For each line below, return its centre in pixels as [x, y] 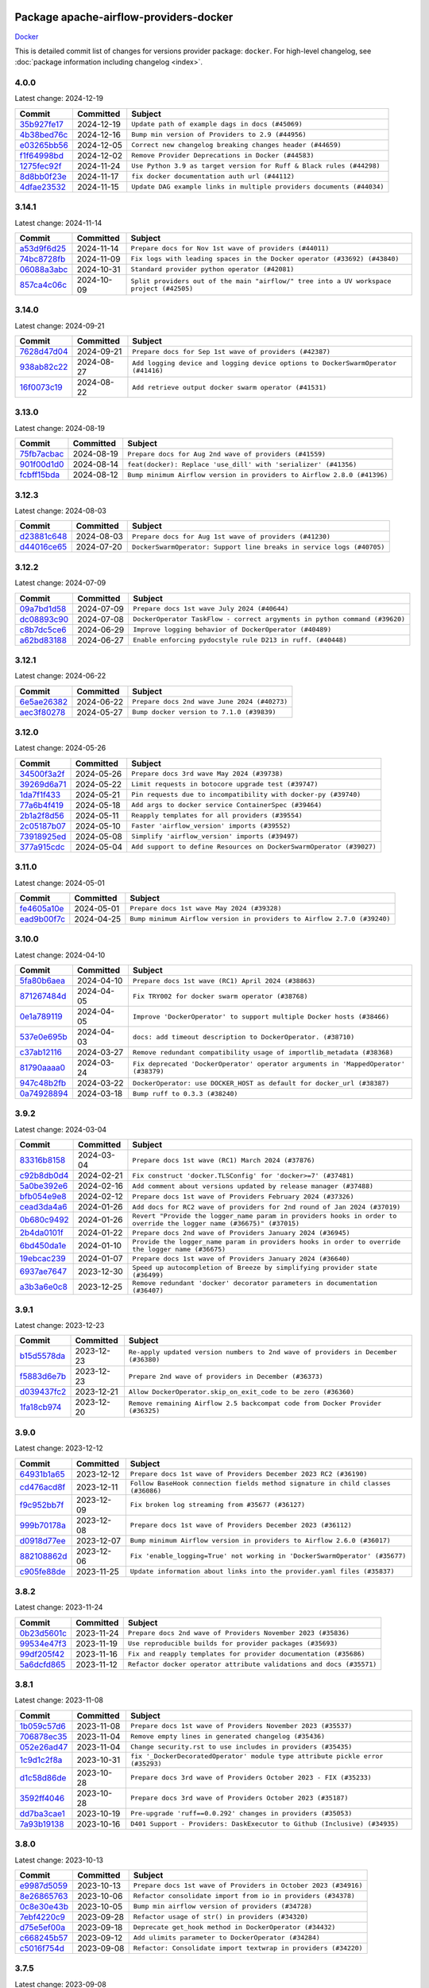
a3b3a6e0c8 [43, 1287]
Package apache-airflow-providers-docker [124, 17]
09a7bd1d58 [43, 608]
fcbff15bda [39, 475]
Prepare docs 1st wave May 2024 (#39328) [206, 909]
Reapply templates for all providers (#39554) [217, 815]
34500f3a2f [42, 774]
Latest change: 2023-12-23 [60, 1325]
